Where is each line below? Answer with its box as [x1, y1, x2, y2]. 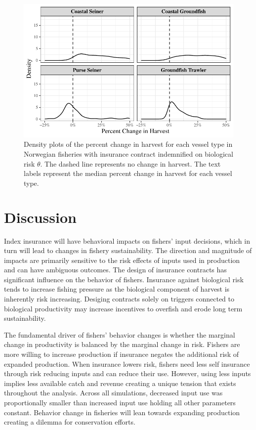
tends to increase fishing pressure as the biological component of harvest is [4, 284, 230, 294]
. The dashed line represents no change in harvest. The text [40, 158, 221, 169]
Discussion [4, 207, 77, 227]
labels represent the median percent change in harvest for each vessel [24, 168, 232, 178]
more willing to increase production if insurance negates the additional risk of [4, 349, 239, 359]
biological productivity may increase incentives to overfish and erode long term [4, 303, 243, 313]
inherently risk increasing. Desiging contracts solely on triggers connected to [4, 294, 234, 304]
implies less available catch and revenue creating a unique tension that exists [4, 378, 236, 388]
